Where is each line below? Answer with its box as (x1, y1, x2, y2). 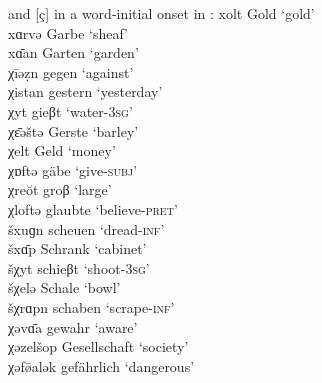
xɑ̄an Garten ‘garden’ (8, 42, 139, 63)
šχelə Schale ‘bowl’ (8, 277, 121, 298)
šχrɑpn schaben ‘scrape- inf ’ (8, 296, 175, 317)
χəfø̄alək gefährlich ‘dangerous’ (8, 355, 195, 376)
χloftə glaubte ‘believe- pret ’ (8, 198, 178, 219)
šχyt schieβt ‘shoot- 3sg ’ (8, 257, 150, 278)
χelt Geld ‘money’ (8, 140, 116, 161)
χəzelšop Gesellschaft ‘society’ (8, 336, 189, 357)
